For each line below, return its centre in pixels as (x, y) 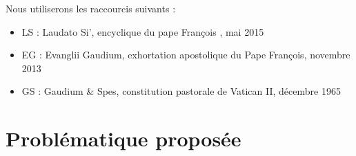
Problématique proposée (123, 138)
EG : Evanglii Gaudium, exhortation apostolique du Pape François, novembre (186, 55)
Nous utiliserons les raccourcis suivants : (91, 8)
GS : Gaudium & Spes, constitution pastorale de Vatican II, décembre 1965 (181, 91)
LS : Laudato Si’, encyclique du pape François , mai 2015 (143, 31)
